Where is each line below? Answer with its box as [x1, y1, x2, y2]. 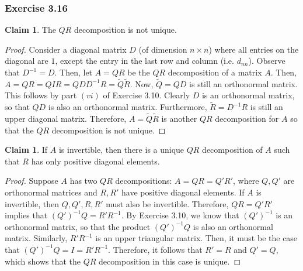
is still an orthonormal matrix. [189, 77, 298, 90]
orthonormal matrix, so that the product [5, 220, 151, 232]
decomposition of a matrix [168, 66, 262, 78]
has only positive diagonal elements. [31, 155, 160, 167]
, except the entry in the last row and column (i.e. [55, 54, 234, 67]
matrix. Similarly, [5, 232, 68, 244]
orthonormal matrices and [5, 186, 97, 198]
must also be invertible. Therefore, [106, 197, 229, 210]
